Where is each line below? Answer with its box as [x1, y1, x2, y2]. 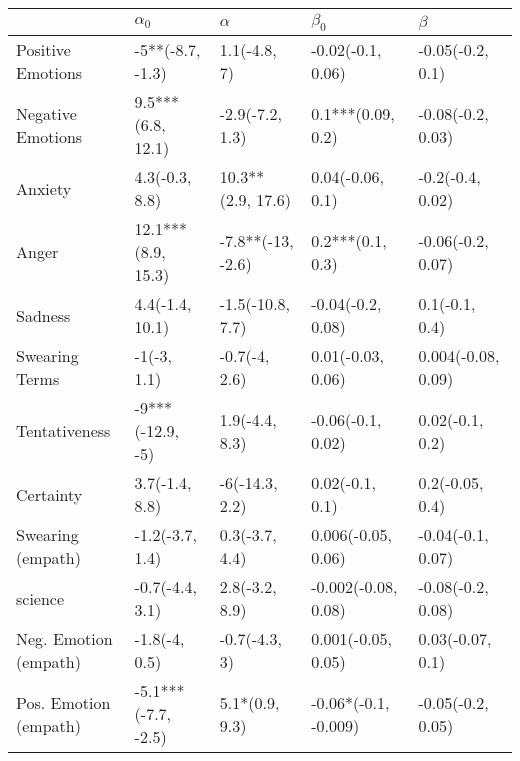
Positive [16, 38, 71, 62]
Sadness [16, 303, 71, 327]
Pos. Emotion [16, 690, 111, 714]
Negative [16, 101, 77, 125]
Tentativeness [16, 419, 111, 443]
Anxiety [16, 176, 72, 200]
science [16, 586, 65, 610]
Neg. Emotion [16, 627, 113, 651]
